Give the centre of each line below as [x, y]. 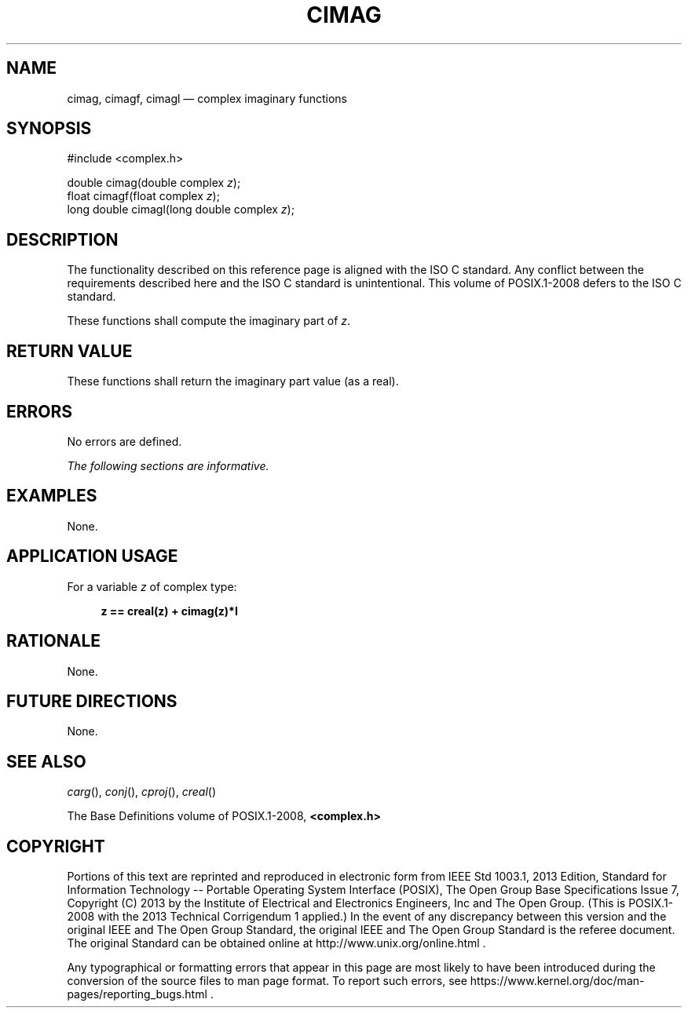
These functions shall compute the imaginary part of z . [209, 321]
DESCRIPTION [62, 239]
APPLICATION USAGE [92, 556]
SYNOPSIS [49, 129]
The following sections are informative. [168, 465]
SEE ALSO [46, 761]
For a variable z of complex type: [152, 586]
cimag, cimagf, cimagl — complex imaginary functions [207, 98]
